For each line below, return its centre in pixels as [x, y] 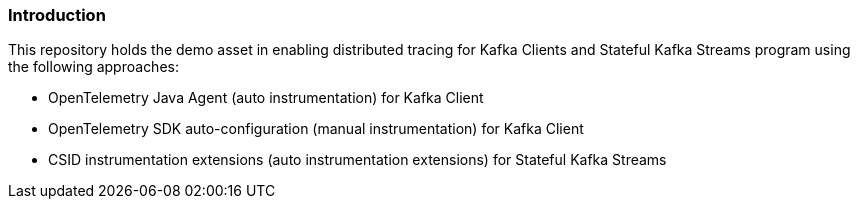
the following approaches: [93, 67]
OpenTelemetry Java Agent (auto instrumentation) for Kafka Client [266, 98]
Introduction [57, 15]
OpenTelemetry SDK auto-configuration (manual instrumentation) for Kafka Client [316, 129]
